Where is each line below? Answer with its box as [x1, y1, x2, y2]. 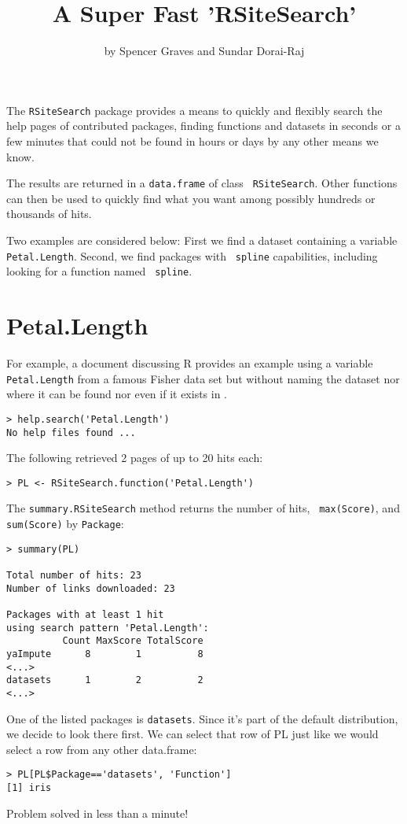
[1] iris [6, 782, 52, 794]
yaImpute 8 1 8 [6, 648, 203, 660]
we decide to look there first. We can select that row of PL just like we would [6, 726, 379, 742]
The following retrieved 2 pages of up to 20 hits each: [6, 449, 263, 466]
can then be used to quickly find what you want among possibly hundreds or [6, 190, 376, 206]
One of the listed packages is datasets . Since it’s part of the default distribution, [6, 710, 398, 726]
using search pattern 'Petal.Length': [6, 622, 209, 634]
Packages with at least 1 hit [6, 609, 164, 621]
